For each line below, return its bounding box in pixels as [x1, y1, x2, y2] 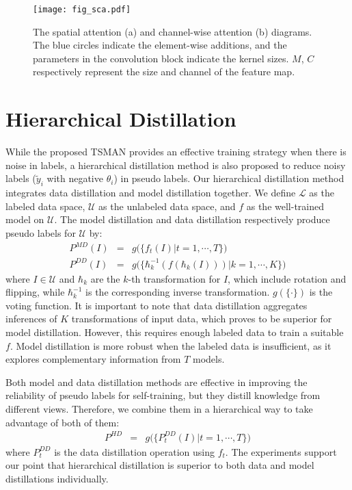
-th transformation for [128, 271, 221, 285]
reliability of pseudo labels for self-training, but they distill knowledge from [5, 388, 321, 402]
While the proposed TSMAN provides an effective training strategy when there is [5, 144, 347, 159]
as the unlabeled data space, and [98, 198, 236, 213]
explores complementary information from [5, 352, 181, 366]
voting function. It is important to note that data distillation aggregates [5, 298, 308, 312]
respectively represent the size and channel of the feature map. [33, 64, 295, 79]
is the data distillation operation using [54, 444, 215, 459]
